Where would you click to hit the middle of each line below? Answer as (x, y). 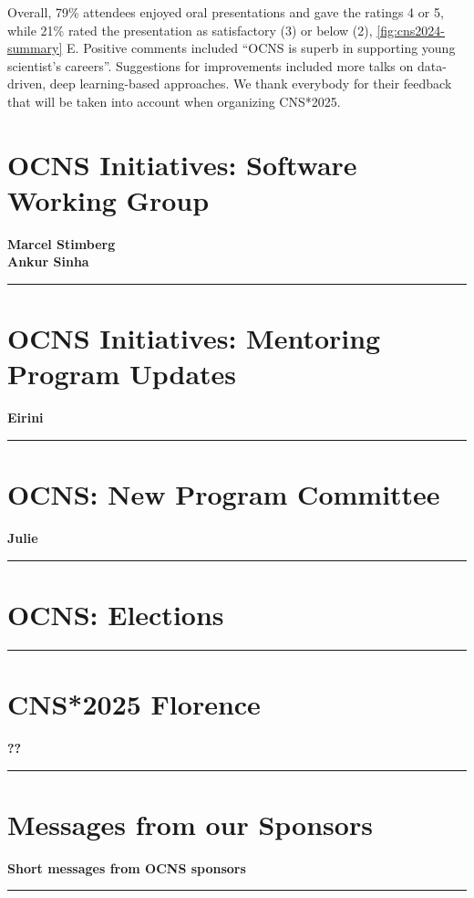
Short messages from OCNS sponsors (127, 867)
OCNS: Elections (116, 614)
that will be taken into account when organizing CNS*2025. (174, 101)
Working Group (108, 199)
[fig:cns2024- (411, 30)
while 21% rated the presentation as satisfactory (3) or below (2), (190, 30)
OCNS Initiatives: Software (182, 164)
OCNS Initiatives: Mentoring (194, 338)
